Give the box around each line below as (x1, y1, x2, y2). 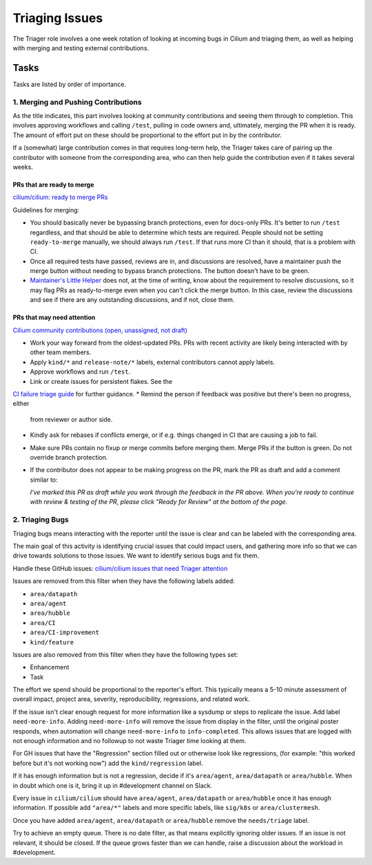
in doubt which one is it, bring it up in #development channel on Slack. (12, 781, 213, 789)
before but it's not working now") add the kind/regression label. (12, 759, 203, 767)
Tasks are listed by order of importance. (12, 80, 127, 88)
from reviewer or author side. (30, 415, 113, 423)
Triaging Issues (12, 10, 103, 26)
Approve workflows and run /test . (30, 367, 131, 376)
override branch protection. (30, 453, 108, 461)
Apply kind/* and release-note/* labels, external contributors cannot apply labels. (30, 358, 276, 366)
